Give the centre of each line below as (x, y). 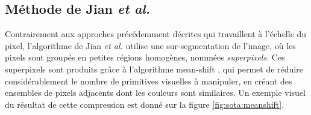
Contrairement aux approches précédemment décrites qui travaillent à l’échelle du (156, 34)
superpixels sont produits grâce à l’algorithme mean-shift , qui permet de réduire (154, 69)
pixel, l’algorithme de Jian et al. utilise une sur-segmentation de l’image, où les (150, 45)
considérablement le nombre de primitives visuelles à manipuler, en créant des (149, 81)
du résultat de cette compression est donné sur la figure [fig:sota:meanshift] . (145, 104)
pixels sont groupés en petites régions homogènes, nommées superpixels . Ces (145, 57)
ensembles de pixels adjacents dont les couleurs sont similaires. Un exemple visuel (155, 93)
